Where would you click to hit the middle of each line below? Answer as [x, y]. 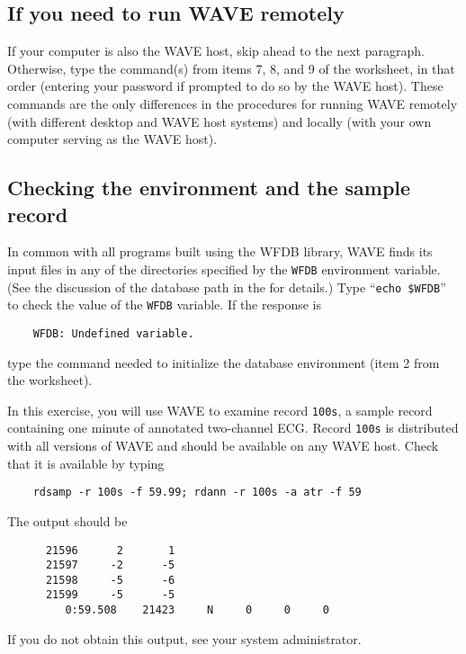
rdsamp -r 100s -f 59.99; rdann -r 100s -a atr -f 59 [197, 493]
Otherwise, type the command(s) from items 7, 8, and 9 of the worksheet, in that [231, 68]
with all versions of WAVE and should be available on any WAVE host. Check [223, 446]
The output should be [67, 520]
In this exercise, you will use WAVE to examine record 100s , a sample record [220, 410]
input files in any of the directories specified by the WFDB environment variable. [224, 269]
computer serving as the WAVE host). [112, 139]
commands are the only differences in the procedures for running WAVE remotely [233, 103]
